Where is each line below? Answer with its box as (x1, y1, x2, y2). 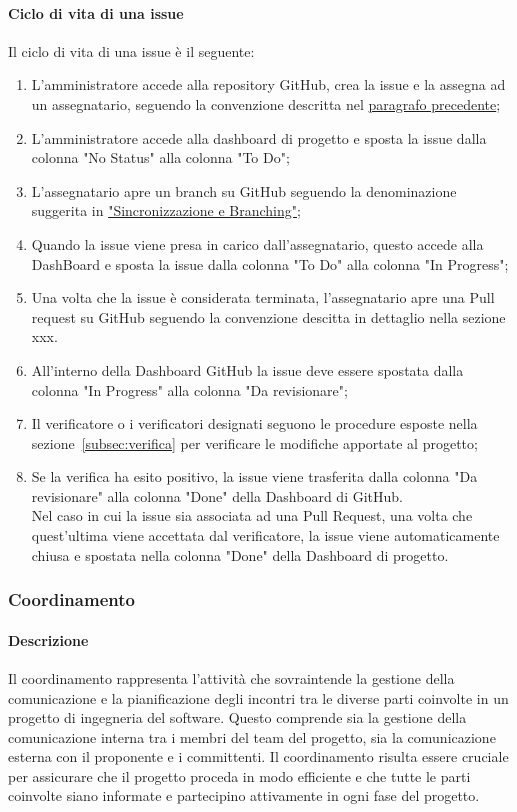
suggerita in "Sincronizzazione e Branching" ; (31, 200, 301, 221)
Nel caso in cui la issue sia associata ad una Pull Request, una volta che (31, 505, 473, 526)
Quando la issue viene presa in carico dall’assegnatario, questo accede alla (31, 233, 484, 254)
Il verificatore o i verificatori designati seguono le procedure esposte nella (31, 413, 478, 434)
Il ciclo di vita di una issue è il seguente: (8, 40, 255, 61)
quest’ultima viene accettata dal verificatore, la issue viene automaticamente (31, 525, 500, 546)
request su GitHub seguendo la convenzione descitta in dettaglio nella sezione (31, 306, 506, 327)
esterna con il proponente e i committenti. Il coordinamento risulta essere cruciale (8, 746, 509, 767)
